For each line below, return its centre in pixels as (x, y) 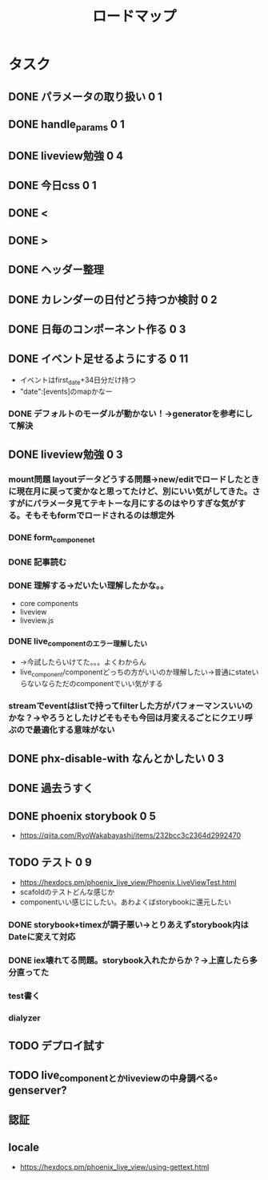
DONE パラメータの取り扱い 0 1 (85, 97)
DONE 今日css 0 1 (53, 185)
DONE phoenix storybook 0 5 (82, 816)
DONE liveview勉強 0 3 (66, 454)
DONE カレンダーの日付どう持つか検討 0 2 (113, 299)
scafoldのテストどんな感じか (67, 891)
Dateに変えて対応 (42, 936)
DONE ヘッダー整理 (56, 270)
